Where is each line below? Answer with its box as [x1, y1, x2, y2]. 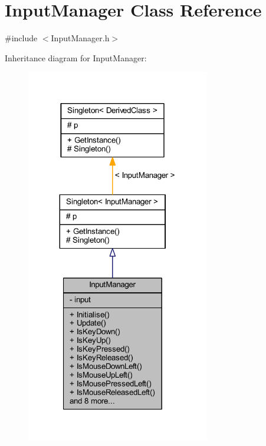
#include [5, 32, 38, 44]
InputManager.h [51, 32, 110, 44]
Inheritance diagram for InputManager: [5, 51, 147, 64]
